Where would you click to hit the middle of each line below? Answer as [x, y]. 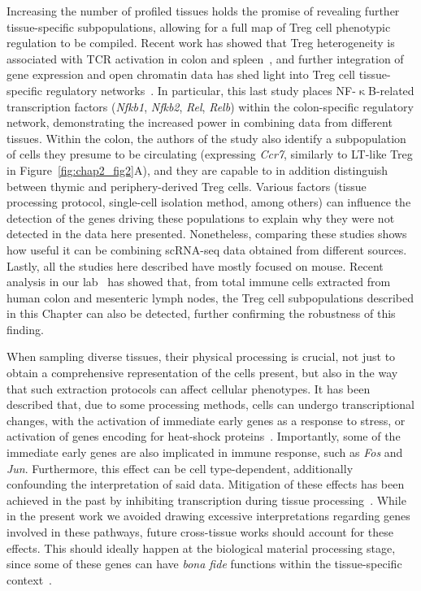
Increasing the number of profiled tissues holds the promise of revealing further [203, 11]
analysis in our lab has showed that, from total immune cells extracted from [199, 282]
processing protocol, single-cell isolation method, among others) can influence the [209, 202]
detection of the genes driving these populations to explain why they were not [201, 217]
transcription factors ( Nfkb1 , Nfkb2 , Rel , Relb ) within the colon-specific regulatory [210, 106]
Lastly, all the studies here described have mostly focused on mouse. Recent [195, 265]
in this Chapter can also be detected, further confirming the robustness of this [201, 313]
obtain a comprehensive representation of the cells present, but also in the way [202, 373]
